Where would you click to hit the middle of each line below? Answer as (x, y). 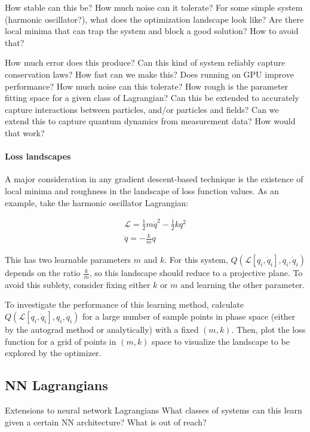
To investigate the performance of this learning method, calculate (125, 304)
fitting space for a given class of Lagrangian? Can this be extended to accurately (152, 98)
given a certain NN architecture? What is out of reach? (106, 422)
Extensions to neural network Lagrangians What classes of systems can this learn (154, 410)
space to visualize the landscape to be (221, 341)
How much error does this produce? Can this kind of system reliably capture (145, 62)
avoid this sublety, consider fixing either (78, 284)
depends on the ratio (43, 273)
